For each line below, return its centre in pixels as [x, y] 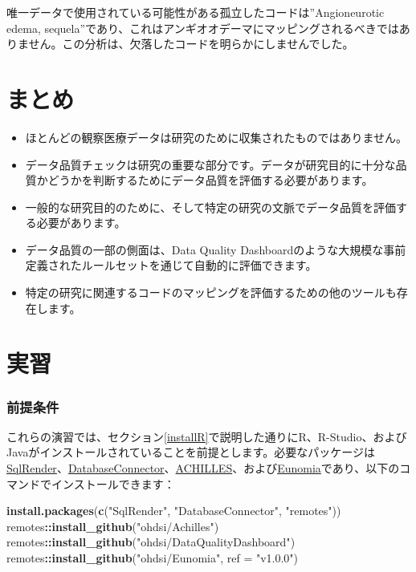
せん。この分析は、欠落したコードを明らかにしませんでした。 [191, 44]
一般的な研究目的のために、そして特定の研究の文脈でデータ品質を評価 [210, 207]
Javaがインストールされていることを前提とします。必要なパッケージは [191, 452]
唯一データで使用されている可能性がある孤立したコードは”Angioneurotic [196, 12]
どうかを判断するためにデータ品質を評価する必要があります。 [210, 180]
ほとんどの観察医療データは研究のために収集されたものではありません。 [216, 137]
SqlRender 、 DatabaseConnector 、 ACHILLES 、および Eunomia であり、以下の [203, 468]
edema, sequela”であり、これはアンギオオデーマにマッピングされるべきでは [203, 28]
